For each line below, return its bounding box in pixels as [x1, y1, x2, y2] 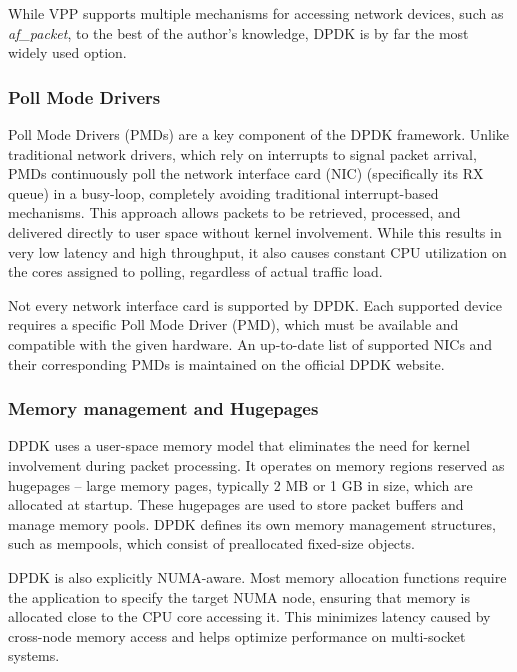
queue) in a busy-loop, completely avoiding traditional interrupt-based [8, 182, 439, 203]
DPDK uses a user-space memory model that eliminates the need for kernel [8, 435, 470, 456]
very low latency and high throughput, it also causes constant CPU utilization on [8, 241, 507, 262]
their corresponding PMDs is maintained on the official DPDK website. [8, 353, 445, 374]
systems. [8, 645, 60, 666]
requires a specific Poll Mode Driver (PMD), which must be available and [8, 314, 459, 335]
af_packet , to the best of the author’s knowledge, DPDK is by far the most [8, 22, 469, 43]
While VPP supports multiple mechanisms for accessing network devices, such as [8, 3, 504, 23]
